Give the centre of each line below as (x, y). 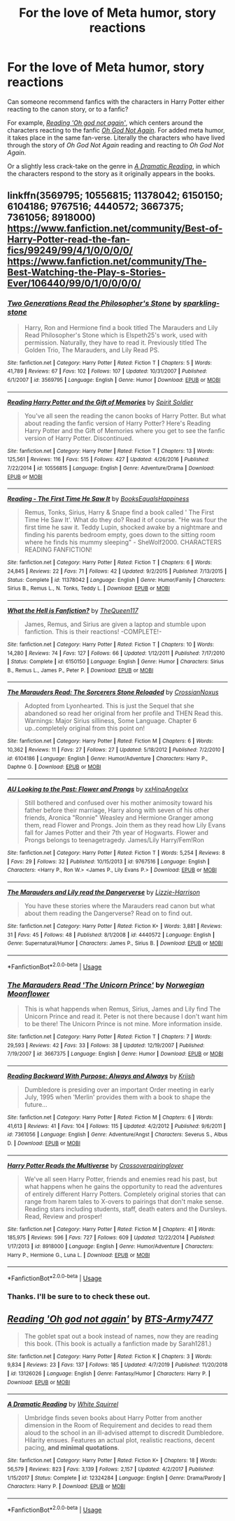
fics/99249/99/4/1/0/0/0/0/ (70, 251)
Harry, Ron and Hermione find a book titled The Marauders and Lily (121, 327)
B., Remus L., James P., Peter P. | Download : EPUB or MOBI (80, 670)
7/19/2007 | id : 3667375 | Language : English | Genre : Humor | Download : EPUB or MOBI (115, 1054)
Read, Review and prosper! (63, 1216)
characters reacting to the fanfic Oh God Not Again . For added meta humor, (116, 130)
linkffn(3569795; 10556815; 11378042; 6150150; (115, 195)
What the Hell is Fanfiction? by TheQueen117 (73, 610)
